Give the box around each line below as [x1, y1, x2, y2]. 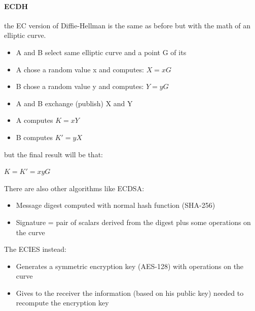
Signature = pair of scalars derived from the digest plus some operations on [16, 216, 251, 227]
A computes [16, 115, 53, 125]
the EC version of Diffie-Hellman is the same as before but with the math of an [4, 20, 251, 30]
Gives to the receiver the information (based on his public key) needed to [16, 287, 244, 298]
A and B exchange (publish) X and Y [16, 98, 133, 108]
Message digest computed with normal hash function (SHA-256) [16, 200, 215, 210]
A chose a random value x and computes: [16, 64, 144, 74]
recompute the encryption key [16, 297, 109, 308]
